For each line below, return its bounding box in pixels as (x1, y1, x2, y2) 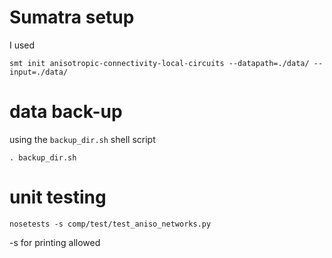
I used (9, 39, 36, 51)
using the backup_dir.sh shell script (9, 133, 156, 145)
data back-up (9, 101, 123, 123)
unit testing (9, 186, 107, 209)
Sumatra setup (9, 6, 135, 29)
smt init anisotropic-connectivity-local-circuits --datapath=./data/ (9, 58, 310, 68)
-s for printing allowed (9, 236, 101, 248)
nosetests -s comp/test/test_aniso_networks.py (9, 219, 212, 229)
